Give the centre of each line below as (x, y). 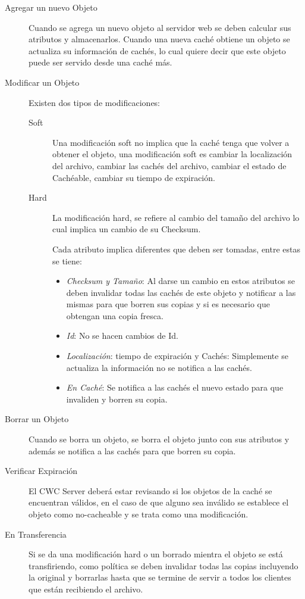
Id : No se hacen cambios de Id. (122, 336)
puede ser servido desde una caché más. (100, 62)
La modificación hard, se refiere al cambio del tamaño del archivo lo (176, 217)
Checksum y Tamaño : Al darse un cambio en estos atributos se (180, 281)
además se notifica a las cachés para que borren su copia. (132, 450)
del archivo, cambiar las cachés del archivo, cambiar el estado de (169, 165)
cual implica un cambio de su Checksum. (127, 229)
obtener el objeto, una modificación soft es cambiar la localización (172, 154)
